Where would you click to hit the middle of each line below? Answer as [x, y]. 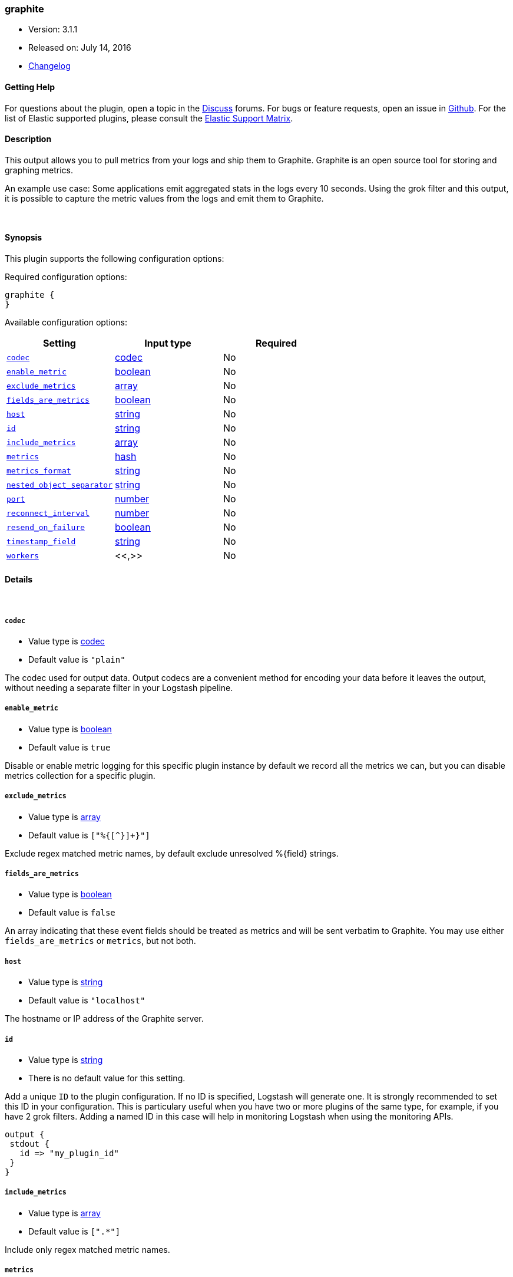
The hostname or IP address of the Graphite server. [104, 1019]
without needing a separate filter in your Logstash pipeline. [119, 688]
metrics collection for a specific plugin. [80, 775]
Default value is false [72, 913]
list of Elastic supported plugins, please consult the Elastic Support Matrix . [149, 118]
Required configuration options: [66, 277]
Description [28, 139]
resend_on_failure [46, 527]
